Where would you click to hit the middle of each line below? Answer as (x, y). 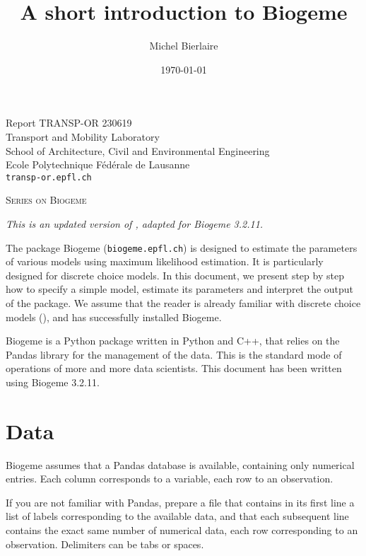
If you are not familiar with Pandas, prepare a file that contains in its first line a (180, 502)
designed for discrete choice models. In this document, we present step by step (175, 275)
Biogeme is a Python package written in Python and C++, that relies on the (173, 341)
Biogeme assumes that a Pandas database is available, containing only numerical (180, 464)
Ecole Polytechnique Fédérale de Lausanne (98, 164)
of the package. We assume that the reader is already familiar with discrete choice (183, 302)
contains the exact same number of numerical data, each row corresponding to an (182, 530)
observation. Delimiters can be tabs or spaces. (105, 544)
